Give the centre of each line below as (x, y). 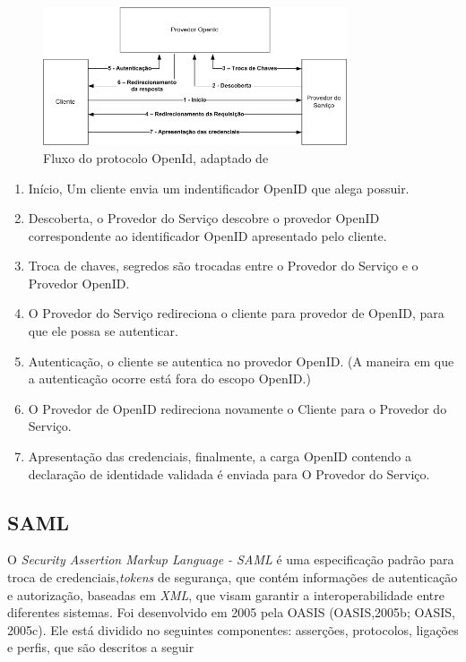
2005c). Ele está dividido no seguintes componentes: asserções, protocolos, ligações (233, 629)
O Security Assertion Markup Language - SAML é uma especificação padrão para (231, 559)
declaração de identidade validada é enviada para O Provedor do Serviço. (229, 473)
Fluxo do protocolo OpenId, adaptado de (156, 157)
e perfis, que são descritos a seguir (101, 647)
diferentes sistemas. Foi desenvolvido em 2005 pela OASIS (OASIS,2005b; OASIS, (231, 612)
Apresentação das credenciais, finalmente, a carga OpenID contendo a (220, 456)
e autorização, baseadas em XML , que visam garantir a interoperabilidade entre (226, 594)
